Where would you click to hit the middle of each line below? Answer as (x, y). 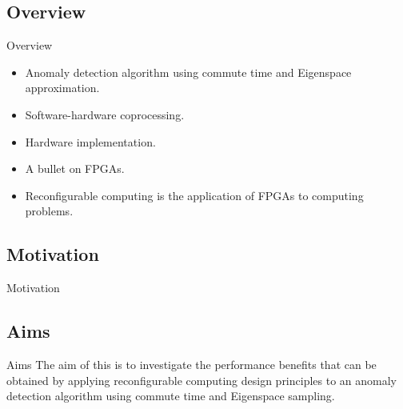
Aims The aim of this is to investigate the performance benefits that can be (192, 364)
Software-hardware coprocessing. (105, 114)
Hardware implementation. (90, 141)
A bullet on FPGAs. (75, 168)
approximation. (62, 88)
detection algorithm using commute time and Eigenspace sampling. (171, 396)
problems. (49, 211)
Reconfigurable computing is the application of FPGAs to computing (194, 195)
